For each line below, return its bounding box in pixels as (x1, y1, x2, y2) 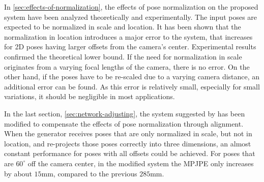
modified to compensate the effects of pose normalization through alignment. (4, 118, 244, 129)
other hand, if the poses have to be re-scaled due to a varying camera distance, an (4, 71, 260, 82)
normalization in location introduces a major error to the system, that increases (4, 31, 253, 42)
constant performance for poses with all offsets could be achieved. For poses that (4, 148, 255, 159)
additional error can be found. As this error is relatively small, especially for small (4, 81, 260, 92)
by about (4, 168, 32, 178)
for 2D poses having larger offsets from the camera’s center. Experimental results (4, 41, 256, 52)
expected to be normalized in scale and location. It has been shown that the (4, 21, 241, 32)
